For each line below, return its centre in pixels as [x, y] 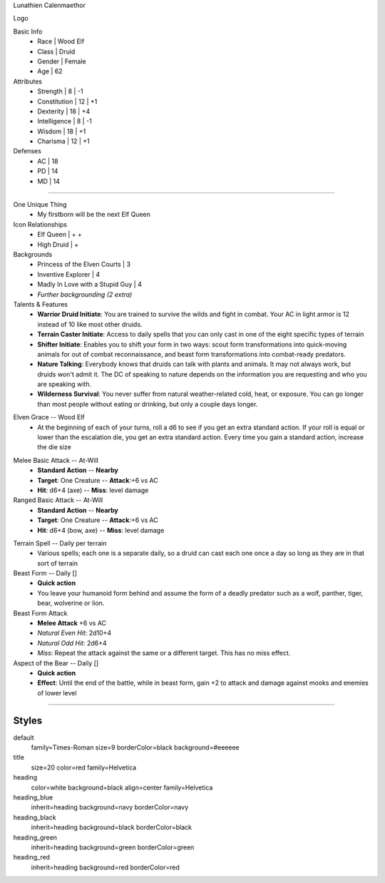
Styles [28, 720]
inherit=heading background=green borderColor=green [113, 847]
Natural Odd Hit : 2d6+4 [72, 643]
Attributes [28, 81]
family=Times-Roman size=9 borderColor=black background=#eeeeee [135, 747]
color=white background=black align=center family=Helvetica [122, 787]
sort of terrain [58, 563]
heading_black [35, 817]
